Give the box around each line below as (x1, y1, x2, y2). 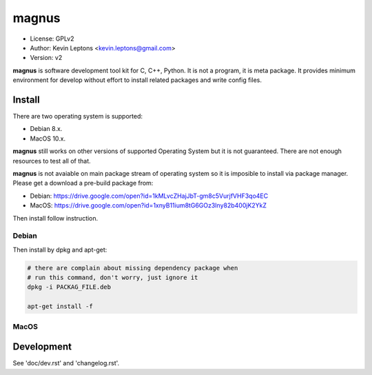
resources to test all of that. (12, 156, 91, 165)
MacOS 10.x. (30, 134, 66, 143)
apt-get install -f (27, 303, 93, 310)
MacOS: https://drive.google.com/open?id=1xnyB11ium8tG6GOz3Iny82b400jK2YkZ (30, 201, 267, 210)
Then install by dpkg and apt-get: (12, 245, 107, 254)
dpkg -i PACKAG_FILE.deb (27, 283, 112, 291)
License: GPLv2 (30, 34, 75, 43)
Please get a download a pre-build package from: (12, 179, 154, 187)
